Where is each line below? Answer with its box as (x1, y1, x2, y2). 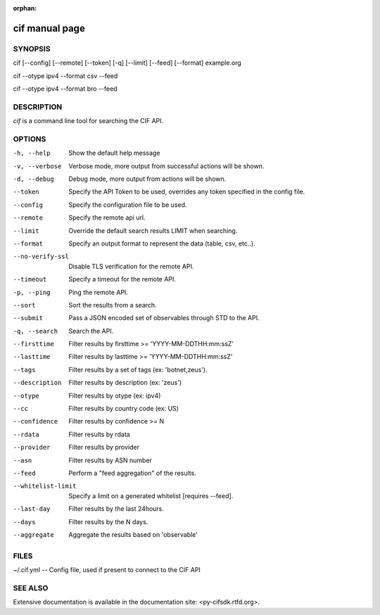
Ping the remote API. (68, 288, 128, 296)
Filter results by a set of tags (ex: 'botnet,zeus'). (68, 365, 208, 374)
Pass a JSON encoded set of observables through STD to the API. (68, 314, 260, 322)
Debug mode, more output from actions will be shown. (68, 175, 227, 183)
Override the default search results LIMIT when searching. (68, 226, 238, 235)
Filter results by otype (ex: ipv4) (68, 391, 161, 400)
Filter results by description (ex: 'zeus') (68, 379, 182, 387)
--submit (13, 314, 44, 322)
